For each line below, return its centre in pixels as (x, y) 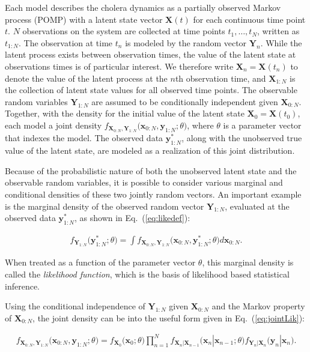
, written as (278, 31)
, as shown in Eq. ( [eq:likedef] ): (132, 218)
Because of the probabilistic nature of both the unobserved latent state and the (151, 170)
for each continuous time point (249, 19)
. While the (281, 42)
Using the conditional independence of (75, 306)
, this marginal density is (248, 262)
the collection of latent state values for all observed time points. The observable (151, 90)
